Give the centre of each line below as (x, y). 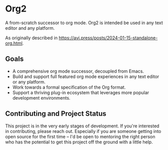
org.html (14, 43)
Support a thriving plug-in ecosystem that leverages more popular (81, 92)
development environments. (41, 98)
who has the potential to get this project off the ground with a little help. (79, 142)
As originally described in (31, 38)
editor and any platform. (30, 28)
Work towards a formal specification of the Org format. (69, 87)
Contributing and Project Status (56, 114)
